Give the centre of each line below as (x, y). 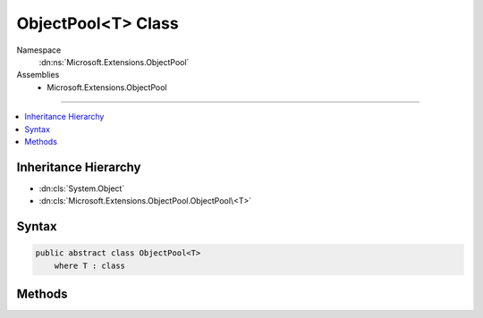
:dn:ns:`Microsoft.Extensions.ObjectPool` (114, 62)
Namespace (39, 50)
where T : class (89, 265)
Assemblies (38, 75)
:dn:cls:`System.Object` (82, 188)
